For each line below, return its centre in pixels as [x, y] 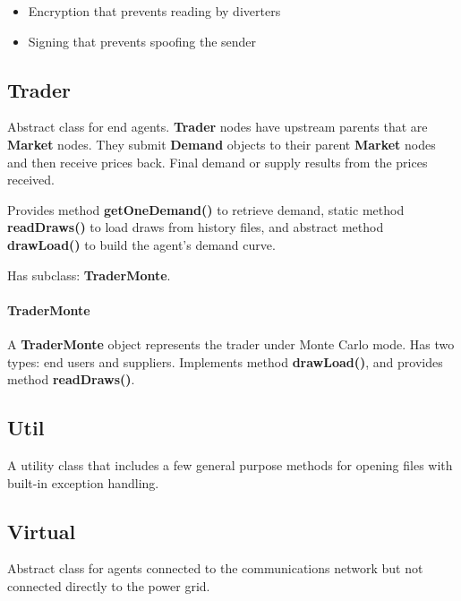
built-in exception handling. [83, 482]
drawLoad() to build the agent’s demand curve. [141, 244]
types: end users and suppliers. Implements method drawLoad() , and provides [225, 361]
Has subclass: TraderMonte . [89, 275]
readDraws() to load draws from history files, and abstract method [196, 227]
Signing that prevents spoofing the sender [142, 41]
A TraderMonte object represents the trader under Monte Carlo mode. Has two [231, 343]
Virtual [42, 531]
